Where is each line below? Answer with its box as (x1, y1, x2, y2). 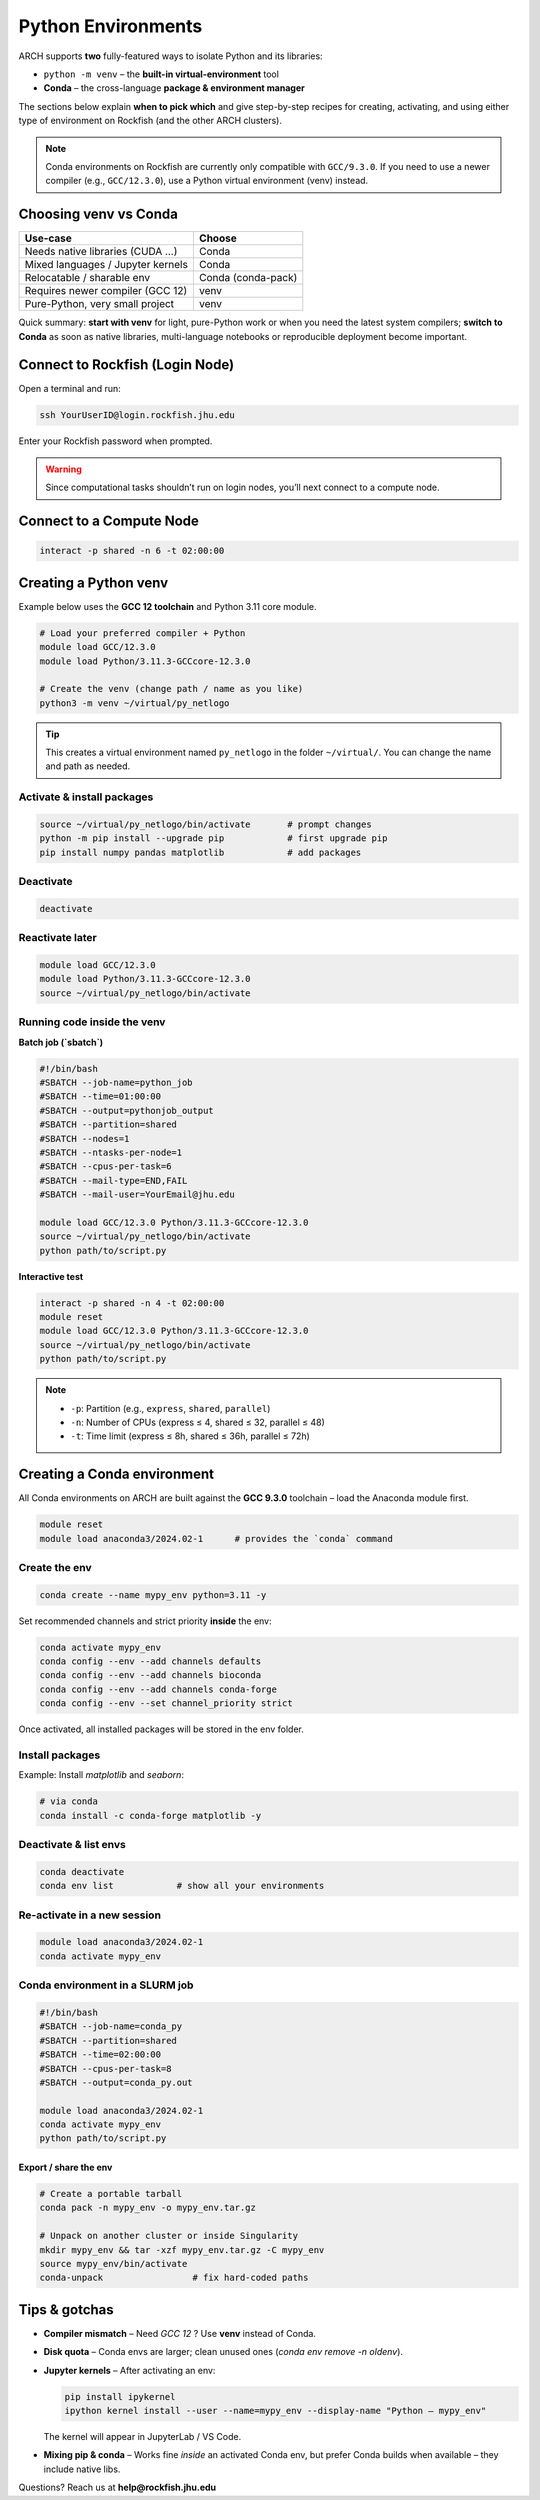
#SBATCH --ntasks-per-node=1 (39, 1146, 183, 1158)
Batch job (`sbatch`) (18, 1036, 104, 1048)
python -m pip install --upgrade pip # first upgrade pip (39, 833, 388, 844)
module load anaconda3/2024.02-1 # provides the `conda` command (39, 1533, 394, 1544)
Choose (198, 231, 237, 245)
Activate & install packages (18, 790, 154, 804)
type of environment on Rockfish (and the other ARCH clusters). (18, 115, 283, 127)
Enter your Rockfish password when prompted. (18, 435, 213, 447)
